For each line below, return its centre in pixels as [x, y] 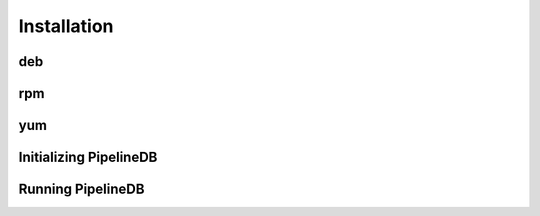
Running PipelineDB [81, 189]
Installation [66, 26]
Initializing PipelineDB [88, 157]
